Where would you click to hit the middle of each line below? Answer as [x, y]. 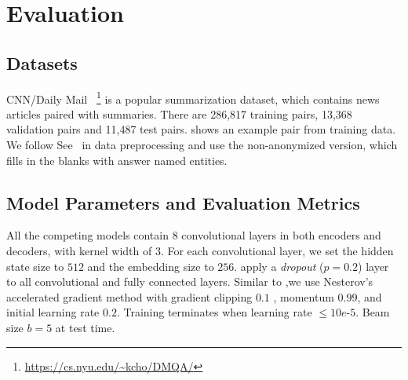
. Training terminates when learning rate [214, 312]
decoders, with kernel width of [79, 250]
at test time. [85, 327]
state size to [35, 266]
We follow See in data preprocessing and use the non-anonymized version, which [202, 145]
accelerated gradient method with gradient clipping [129, 296]
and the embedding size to [151, 266]
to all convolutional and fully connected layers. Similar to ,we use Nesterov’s [190, 281]
